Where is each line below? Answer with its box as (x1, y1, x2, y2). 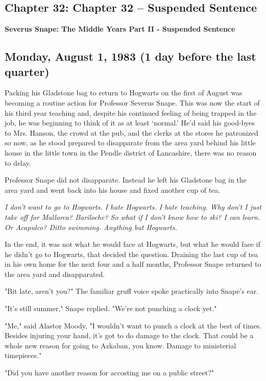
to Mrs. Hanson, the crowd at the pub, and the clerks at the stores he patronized (5, 127, 258, 138)
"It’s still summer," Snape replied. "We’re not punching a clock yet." (5, 303, 217, 314)
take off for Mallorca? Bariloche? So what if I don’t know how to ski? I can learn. (5, 211, 260, 222)
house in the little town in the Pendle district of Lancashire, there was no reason (5, 147, 257, 158)
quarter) (5, 63, 50, 79)
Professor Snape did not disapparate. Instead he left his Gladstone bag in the (5, 174, 247, 185)
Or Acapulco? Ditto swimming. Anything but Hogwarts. (5, 221, 177, 232)
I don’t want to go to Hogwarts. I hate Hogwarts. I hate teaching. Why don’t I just (5, 201, 261, 212)
